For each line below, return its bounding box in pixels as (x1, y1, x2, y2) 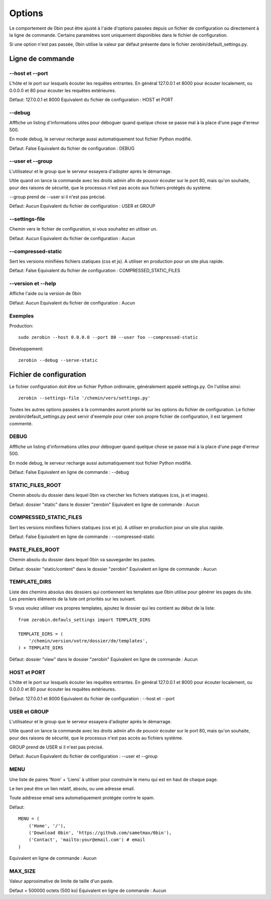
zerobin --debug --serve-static (18, 357, 98, 363)
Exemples (9, 312, 34, 319)
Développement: (9, 345, 44, 352)
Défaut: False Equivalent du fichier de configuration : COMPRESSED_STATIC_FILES (9, 267, 181, 274)
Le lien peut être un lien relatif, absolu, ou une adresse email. (9, 785, 135, 791)
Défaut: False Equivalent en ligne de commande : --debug (9, 469, 129, 475)
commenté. (9, 420, 33, 426)
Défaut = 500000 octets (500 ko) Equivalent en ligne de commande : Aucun (9, 887, 167, 893)
